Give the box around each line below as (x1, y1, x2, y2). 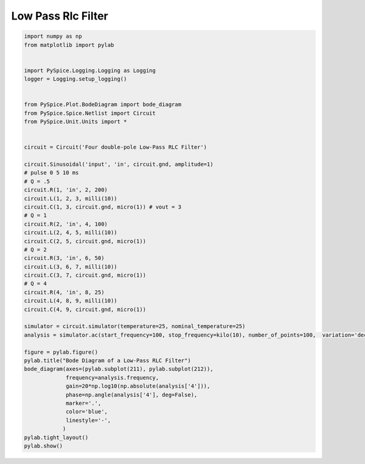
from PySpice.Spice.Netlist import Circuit (24, 110, 156, 116)
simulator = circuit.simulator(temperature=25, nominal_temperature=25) (24, 323, 246, 330)
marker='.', (66, 399, 102, 407)
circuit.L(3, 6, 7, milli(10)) (24, 263, 118, 270)
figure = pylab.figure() (24, 348, 99, 355)
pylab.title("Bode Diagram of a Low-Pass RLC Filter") (24, 357, 191, 364)
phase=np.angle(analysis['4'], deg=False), (66, 391, 198, 398)
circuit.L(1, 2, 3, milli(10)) (24, 195, 118, 202)
